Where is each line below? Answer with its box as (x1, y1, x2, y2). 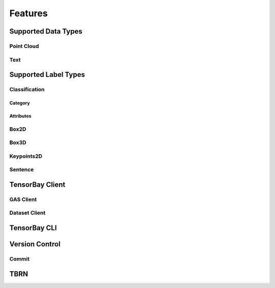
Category (9, 100, 30, 106)
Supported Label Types (9, 70, 85, 79)
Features (9, 8, 48, 19)
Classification (9, 86, 45, 93)
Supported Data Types (9, 27, 82, 36)
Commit (9, 255, 30, 263)
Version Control (9, 240, 61, 249)
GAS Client (9, 196, 37, 203)
